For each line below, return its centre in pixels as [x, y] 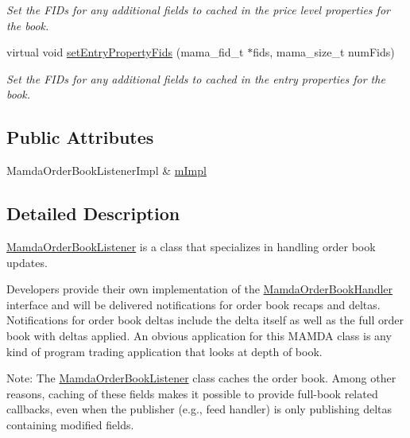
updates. [27, 262]
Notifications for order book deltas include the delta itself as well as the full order [205, 320]
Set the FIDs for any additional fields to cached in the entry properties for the [196, 78]
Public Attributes [80, 137]
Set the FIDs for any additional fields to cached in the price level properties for [198, 10]
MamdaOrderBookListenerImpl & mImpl [106, 171]
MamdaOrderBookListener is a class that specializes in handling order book [191, 246]
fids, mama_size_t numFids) [324, 52]
